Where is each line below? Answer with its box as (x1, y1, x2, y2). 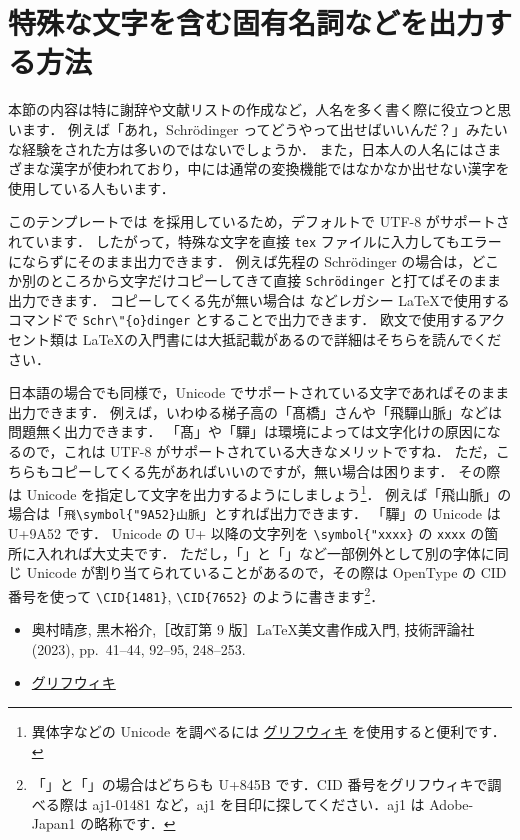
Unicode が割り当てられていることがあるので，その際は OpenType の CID (26, 562, 507, 583)
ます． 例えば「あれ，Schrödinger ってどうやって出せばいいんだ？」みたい (21, 118, 508, 139)
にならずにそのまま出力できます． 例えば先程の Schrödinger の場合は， (8, 250, 472, 271)
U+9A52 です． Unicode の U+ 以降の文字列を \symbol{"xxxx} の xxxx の (8, 523, 485, 544)
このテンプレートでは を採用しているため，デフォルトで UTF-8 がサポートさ (8, 211, 510, 232)
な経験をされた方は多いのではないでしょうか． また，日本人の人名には (8, 138, 474, 159)
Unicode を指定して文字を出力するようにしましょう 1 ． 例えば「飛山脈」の (26, 481, 512, 504)
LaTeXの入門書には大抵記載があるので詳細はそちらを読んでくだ (82, 329, 502, 350)
